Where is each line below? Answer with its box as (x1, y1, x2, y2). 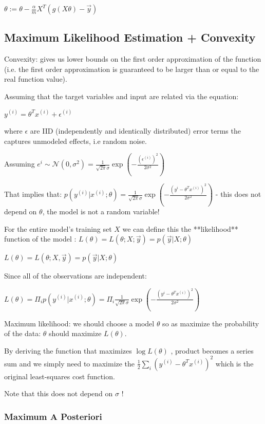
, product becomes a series (171, 345, 254, 356)
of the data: (4, 328, 41, 339)
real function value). (4, 73, 67, 84)
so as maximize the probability (162, 318, 259, 328)
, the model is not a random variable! (42, 206, 160, 216)
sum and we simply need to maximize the (4, 358, 135, 368)
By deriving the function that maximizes (4, 345, 132, 356)
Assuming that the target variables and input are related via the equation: (4, 90, 239, 101)
